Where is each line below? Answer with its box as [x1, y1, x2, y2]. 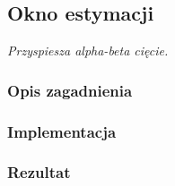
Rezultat [7, 161, 71, 183]
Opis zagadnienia [7, 79, 133, 101]
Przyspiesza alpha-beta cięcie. [7, 41, 169, 60]
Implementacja [7, 120, 117, 142]
